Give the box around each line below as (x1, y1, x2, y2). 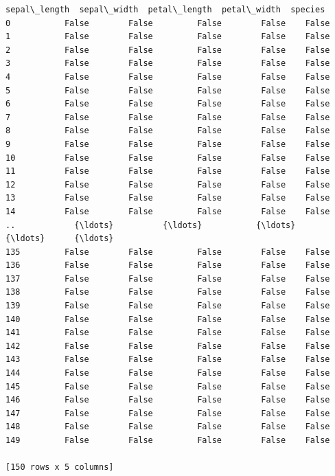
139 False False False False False (5, 301, 330, 311)
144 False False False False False (5, 368, 330, 378)
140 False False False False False (5, 314, 330, 324)
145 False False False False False (5, 381, 330, 392)
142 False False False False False (5, 341, 330, 351)
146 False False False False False (5, 395, 330, 405)
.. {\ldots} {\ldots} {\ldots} (5, 220, 296, 230)
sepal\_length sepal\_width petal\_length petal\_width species (5, 5, 325, 14)
